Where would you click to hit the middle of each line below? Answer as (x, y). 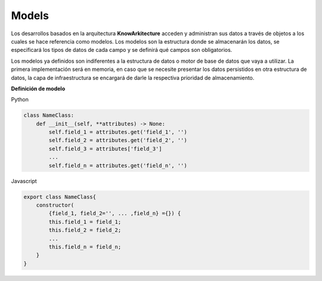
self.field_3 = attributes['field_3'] (105, 149)
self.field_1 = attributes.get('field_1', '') (118, 132)
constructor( (55, 205)
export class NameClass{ (60, 197)
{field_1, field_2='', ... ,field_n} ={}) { (115, 214)
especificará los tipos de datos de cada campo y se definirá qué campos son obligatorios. (122, 50)
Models (30, 16)
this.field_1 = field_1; (85, 222)
